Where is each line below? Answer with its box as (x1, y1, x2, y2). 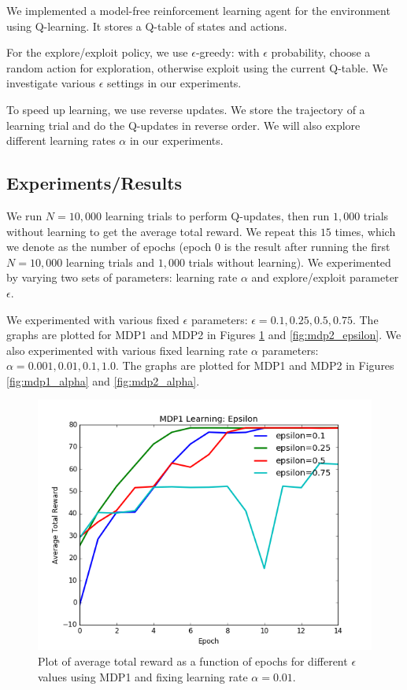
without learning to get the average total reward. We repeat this (6, 223, 317, 239)
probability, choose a (271, 44, 371, 61)
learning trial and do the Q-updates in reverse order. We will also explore (6, 116, 361, 133)
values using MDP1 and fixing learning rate (38, 668, 248, 684)
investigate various (6, 75, 95, 91)
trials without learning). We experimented (188, 253, 391, 270)
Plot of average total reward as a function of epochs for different (38, 653, 348, 670)
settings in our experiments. (106, 75, 242, 91)
